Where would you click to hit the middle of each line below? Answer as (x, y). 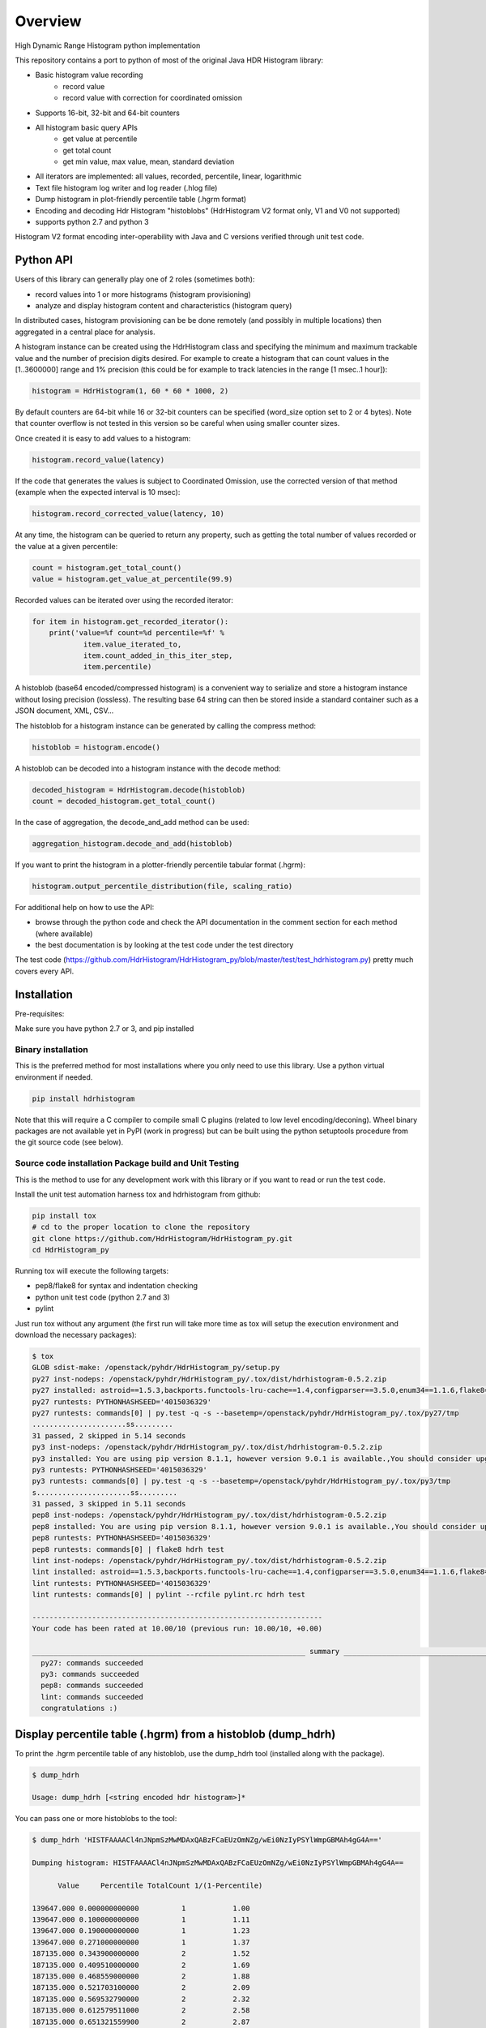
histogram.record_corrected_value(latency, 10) (128, 514)
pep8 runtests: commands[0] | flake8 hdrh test (128, 1549)
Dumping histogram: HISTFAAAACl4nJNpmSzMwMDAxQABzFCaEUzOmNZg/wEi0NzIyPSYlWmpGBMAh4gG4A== (218, 1863)
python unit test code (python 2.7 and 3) (102, 1297)
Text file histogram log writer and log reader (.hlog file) (126, 187)
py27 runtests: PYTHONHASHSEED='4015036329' (122, 1402)
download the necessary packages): (76, 1335)
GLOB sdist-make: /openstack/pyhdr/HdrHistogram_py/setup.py (156, 1368)
